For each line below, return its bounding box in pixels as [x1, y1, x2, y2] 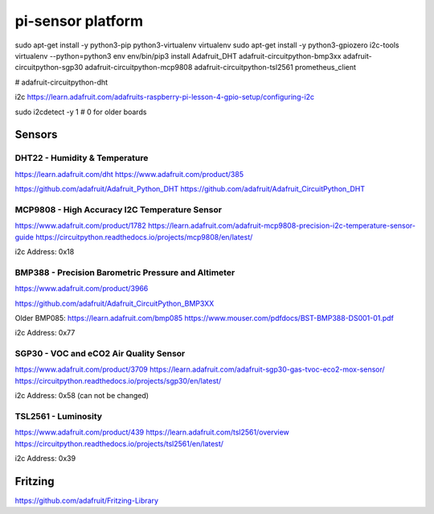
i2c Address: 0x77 [14, 328, 76, 338]
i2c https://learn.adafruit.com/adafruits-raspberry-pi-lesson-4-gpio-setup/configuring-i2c [14, 93, 315, 102]
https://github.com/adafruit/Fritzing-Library [14, 495, 159, 506]
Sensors [14, 128, 58, 142]
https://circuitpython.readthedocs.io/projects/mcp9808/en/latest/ [35, 232, 253, 241]
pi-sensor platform [14, 12, 144, 30]
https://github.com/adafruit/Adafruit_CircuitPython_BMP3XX [14, 298, 215, 308]
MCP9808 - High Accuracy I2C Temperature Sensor [14, 204, 223, 215]
